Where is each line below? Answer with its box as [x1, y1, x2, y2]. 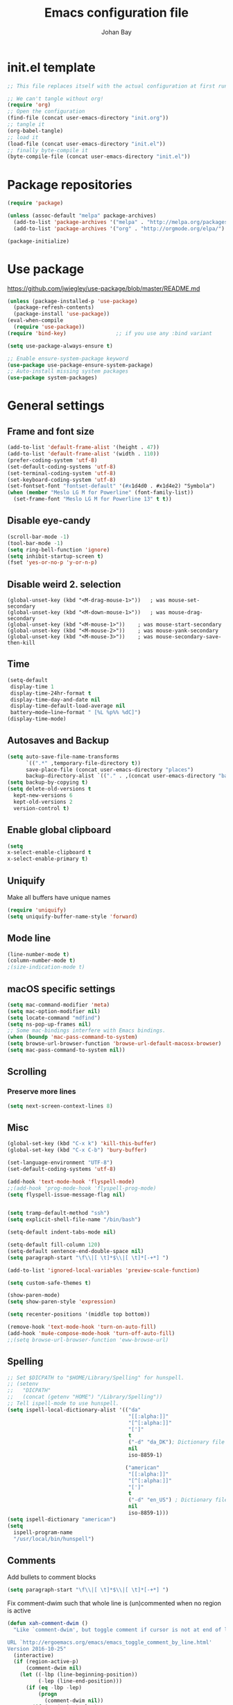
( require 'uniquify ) [7, 906, 67, 914]
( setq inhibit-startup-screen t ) [7, 553, 104, 560]
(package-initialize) [7, 238, 70, 245]
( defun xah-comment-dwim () [7, 1620, 89, 1627]
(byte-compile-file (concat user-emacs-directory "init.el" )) [7, 153, 191, 161]
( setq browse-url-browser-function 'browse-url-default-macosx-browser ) [7, 1040, 222, 1047]
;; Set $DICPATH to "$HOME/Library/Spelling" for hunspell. [7, 1374, 185, 1381]
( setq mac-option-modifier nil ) [7, 1008, 101, 1015]
